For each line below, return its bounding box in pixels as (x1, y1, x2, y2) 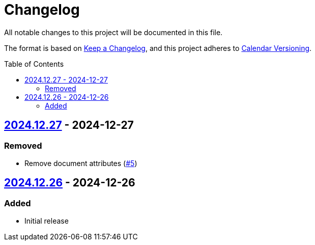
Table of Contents (4, 59, 64, 68)
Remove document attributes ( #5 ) (24, 158, 137, 168)
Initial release (24, 216, 69, 226)
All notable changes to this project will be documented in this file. (4, 28, 223, 37)
